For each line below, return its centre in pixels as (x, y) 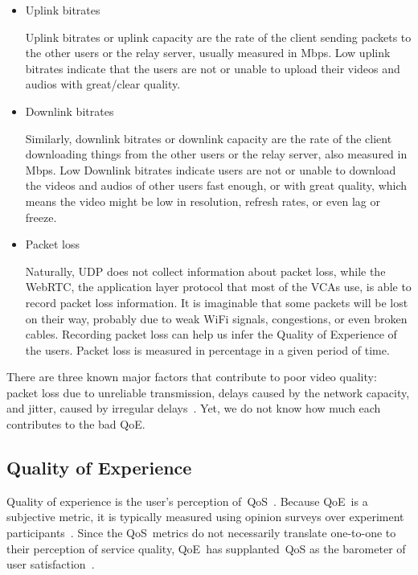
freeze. (41, 217)
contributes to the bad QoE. (76, 424)
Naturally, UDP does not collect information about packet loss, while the (205, 271)
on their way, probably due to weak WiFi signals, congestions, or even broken (216, 318)
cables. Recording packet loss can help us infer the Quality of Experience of (211, 334)
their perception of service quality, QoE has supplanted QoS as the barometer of (206, 548)
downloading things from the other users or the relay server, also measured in (216, 154)
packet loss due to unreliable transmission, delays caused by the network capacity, (208, 392)
